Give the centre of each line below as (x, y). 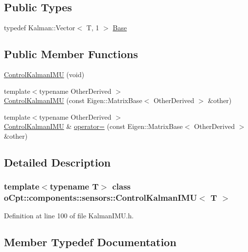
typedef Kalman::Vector (40, 28)
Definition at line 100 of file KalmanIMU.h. (69, 216)
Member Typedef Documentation (90, 242)
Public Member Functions (71, 54)
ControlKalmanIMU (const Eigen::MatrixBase (73, 100)
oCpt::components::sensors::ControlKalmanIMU (101, 198)
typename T (74, 186)
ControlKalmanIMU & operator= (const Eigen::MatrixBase (93, 126)
